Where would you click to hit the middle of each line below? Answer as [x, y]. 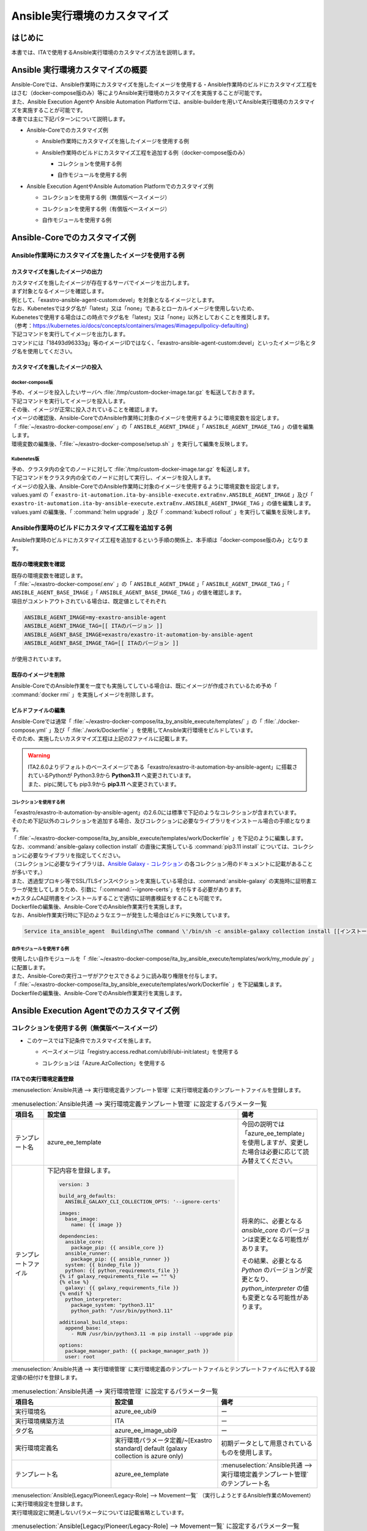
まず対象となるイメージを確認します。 [59, 292]
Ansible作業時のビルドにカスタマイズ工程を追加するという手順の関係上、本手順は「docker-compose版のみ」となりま [160, 540]
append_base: [83, 1328]
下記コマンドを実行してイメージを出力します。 [70, 334]
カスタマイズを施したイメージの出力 [57, 271]
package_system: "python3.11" [113, 1305]
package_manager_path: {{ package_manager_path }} [137, 1351]
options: [71, 1345]
